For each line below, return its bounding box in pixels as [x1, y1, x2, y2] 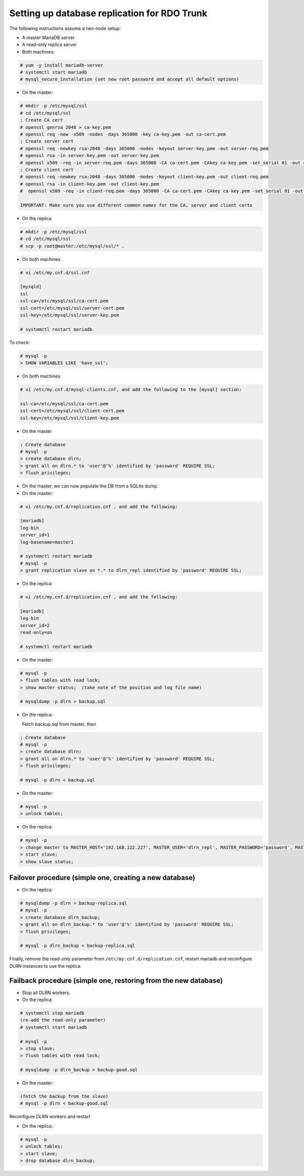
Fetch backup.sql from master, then [22, 721, 96, 727]
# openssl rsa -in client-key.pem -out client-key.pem [20, 181, 159, 187]
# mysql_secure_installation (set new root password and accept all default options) [20, 77, 239, 82]
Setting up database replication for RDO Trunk [9, 8, 208, 19]
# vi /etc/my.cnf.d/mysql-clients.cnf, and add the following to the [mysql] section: [20, 387, 242, 393]
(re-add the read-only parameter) [20, 1017, 106, 1023]
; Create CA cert [20, 117, 63, 123]
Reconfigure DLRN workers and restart [9, 1114, 91, 1120]
